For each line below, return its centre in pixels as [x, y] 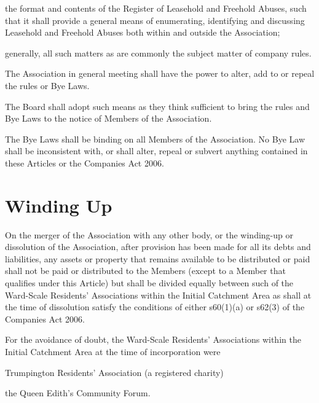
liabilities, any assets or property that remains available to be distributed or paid [158, 258]
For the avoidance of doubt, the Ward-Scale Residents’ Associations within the [153, 339]
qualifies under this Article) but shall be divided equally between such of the [149, 283]
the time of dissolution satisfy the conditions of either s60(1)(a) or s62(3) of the [155, 307]
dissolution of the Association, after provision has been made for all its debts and [158, 247]
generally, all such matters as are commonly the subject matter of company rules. [158, 53]
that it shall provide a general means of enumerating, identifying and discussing [155, 20]
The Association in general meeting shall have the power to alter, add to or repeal [160, 73]
